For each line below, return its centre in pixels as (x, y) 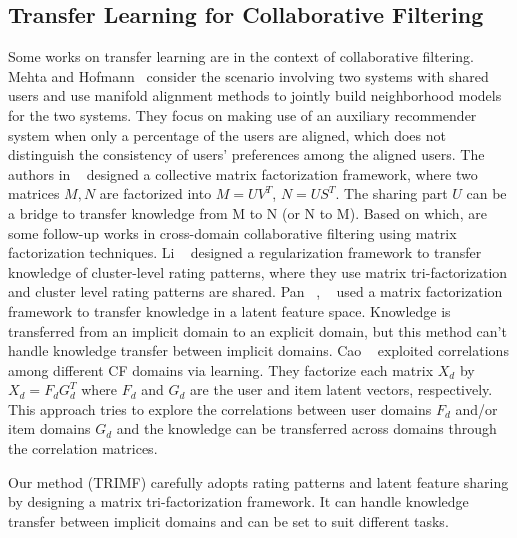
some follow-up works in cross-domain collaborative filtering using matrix (232, 232)
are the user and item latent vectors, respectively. (341, 389)
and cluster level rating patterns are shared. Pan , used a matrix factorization (255, 291)
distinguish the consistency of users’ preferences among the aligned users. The (246, 154)
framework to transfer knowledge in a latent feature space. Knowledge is (229, 310)
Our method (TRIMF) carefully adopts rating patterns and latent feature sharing (258, 481)
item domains (49, 428)
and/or (476, 408)
